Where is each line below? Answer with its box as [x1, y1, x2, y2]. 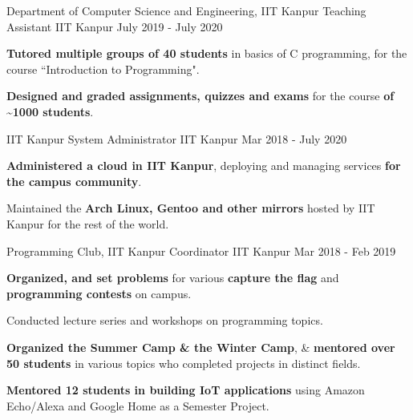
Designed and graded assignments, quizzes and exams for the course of [6, 87, 395, 104]
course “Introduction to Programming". [6, 60, 200, 77]
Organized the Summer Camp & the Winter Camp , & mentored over [6, 338, 395, 355]
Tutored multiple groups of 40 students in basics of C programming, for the [6, 45, 407, 62]
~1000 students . [6, 103, 94, 119]
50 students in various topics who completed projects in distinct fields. [6, 354, 361, 371]
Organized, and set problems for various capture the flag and [6, 269, 339, 286]
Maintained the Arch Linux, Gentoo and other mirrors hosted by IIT [6, 200, 375, 216]
